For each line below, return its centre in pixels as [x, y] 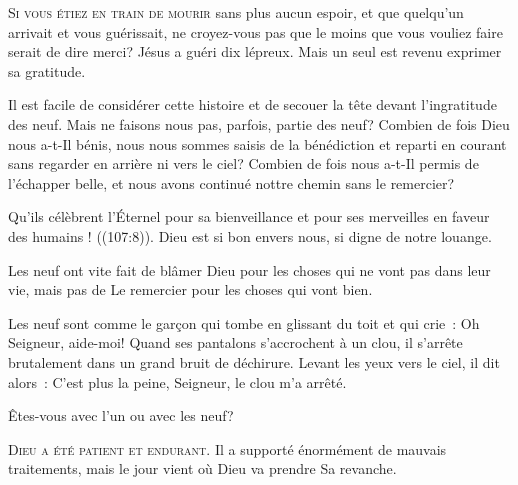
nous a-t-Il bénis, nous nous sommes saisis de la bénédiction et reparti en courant [257, 143]
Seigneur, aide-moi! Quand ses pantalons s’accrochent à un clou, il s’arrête [235, 342]
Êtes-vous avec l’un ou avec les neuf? [121, 415]
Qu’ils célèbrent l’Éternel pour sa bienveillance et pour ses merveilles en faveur [249, 216]
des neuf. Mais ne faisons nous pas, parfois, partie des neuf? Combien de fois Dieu [259, 123]
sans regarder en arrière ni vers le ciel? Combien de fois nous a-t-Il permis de [243, 163]
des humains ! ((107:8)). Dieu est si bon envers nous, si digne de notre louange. [250, 235]
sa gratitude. [47, 70]
